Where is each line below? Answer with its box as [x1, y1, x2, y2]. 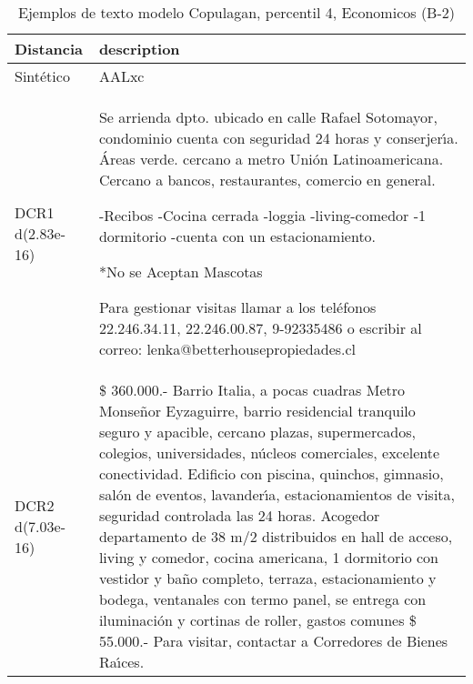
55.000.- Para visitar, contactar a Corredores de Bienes [98, 630, 448, 651]
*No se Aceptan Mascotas [98, 261, 263, 282]
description [98, 38, 180, 59]
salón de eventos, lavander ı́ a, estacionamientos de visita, [98, 484, 456, 505]
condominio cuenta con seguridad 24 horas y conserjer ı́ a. [98, 127, 458, 148]
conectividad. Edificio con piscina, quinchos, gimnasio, [98, 463, 444, 484]
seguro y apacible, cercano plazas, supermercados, [98, 421, 416, 442]
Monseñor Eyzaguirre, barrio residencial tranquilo [98, 400, 416, 421]
